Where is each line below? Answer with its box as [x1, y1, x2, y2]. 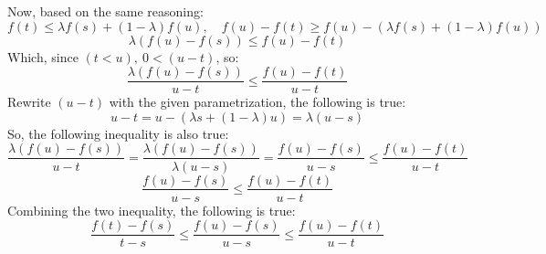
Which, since [7, 47, 79, 66]
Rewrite [7, 92, 51, 111]
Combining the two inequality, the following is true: [7, 200, 296, 219]
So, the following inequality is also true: [7, 123, 229, 143]
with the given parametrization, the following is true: [109, 92, 406, 111]
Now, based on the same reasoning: [7, 2, 204, 20]
